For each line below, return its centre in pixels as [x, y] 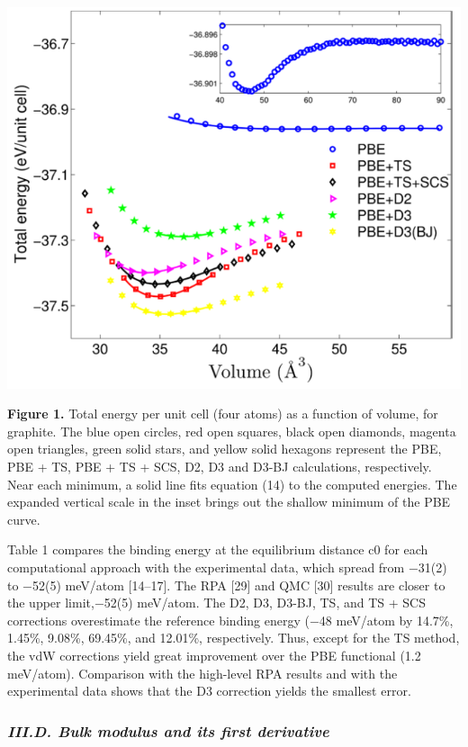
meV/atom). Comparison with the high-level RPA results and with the [202, 673]
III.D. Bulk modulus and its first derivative [168, 730]
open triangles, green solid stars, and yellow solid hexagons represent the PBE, [225, 449]
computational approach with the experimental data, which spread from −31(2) [227, 567]
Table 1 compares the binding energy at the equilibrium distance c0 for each [218, 549]
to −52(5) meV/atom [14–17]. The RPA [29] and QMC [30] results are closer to [226, 585]
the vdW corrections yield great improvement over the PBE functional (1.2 [214, 655]
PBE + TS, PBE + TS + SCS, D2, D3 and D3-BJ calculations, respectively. [220, 466]
